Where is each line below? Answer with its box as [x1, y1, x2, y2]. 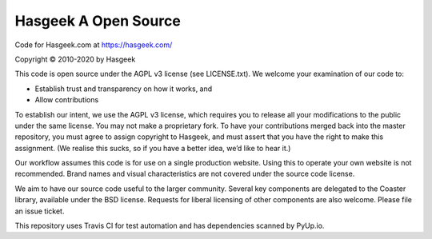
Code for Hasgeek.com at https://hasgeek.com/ [14, 40, 173, 50]
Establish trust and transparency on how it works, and [34, 84, 213, 94]
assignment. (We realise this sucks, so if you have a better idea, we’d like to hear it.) [14, 143, 291, 153]
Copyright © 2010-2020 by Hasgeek [14, 54, 136, 64]
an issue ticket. [14, 206, 65, 216]
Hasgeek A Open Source [14, 12, 182, 30]
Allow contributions [34, 95, 99, 105]
